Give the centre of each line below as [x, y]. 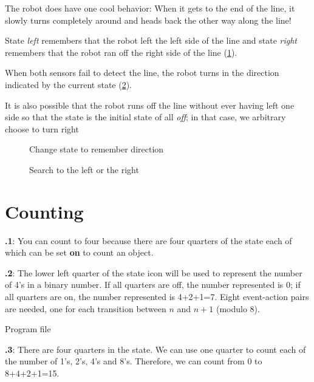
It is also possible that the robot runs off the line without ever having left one [150, 105]
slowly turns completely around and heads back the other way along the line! [148, 20]
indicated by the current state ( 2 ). [68, 84]
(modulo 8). [238, 308]
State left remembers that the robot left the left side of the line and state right [151, 40]
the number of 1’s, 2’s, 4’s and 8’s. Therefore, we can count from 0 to [134, 361]
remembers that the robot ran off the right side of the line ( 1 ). [121, 52]
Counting [44, 211]
